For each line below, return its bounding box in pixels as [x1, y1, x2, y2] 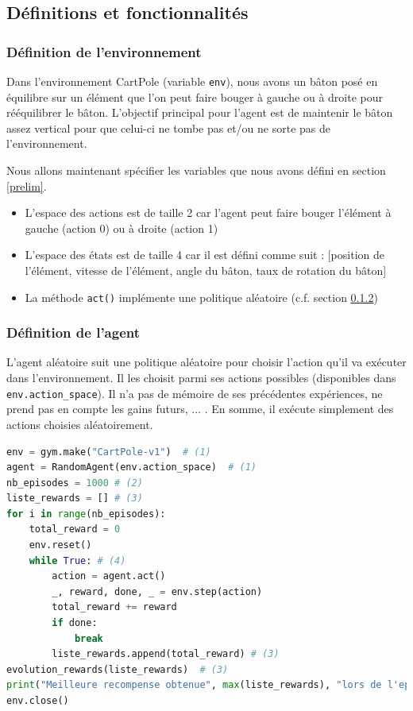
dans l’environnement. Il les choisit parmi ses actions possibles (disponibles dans [6, 369, 396, 386]
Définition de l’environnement [6, 41, 202, 61]
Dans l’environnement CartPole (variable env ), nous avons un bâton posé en [6, 73, 378, 89]
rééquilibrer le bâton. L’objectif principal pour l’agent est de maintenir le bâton [6, 104, 393, 121]
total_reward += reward [52, 601, 177, 613]
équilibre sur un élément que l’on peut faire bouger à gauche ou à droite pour [6, 88, 384, 105]
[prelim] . [6, 177, 47, 194]
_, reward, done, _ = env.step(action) [52, 585, 263, 597]
